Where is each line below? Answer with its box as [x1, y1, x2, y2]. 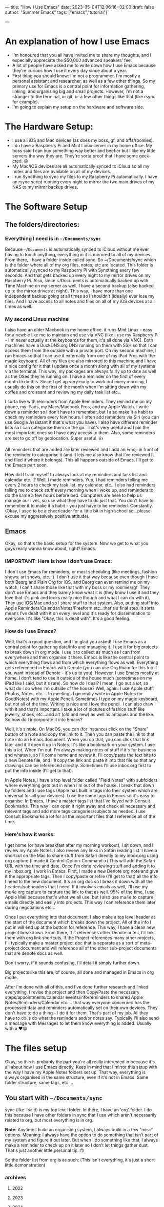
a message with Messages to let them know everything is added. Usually [5, 1020, 152, 1026]
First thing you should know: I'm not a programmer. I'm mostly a [12, 73, 141, 79]
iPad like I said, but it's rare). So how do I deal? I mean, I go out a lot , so [5, 680, 149, 686]
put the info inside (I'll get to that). [5, 768, 73, 774]
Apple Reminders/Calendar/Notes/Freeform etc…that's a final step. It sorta [5, 605, 155, 611]
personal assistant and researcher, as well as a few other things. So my [12, 78, 155, 84]
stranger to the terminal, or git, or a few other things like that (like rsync [12, 93, 156, 99]
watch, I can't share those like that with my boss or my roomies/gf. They [5, 584, 150, 591]
